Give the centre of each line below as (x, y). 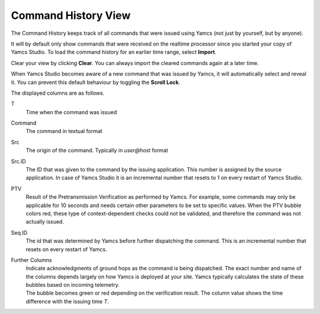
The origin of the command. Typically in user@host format (97, 150)
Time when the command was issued (71, 112)
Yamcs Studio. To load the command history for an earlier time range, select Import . (114, 52)
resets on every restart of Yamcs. (66, 249)
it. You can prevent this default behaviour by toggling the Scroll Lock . (96, 82)
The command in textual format (64, 131)
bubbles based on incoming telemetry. (73, 285)
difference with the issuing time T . (67, 301)
